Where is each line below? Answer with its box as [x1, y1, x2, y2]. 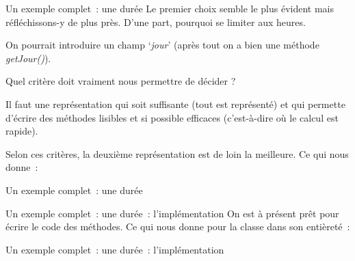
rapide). [5, 124, 38, 138]
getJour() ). [5, 51, 51, 65]
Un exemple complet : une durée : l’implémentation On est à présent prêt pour [5, 206, 339, 220]
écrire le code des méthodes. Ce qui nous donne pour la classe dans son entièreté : [5, 219, 350, 234]
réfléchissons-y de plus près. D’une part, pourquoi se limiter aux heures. [5, 14, 306, 29]
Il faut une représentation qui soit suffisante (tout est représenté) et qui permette [5, 96, 345, 111]
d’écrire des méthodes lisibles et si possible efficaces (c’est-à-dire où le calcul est [5, 110, 339, 124]
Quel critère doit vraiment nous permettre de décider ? [5, 74, 236, 88]
